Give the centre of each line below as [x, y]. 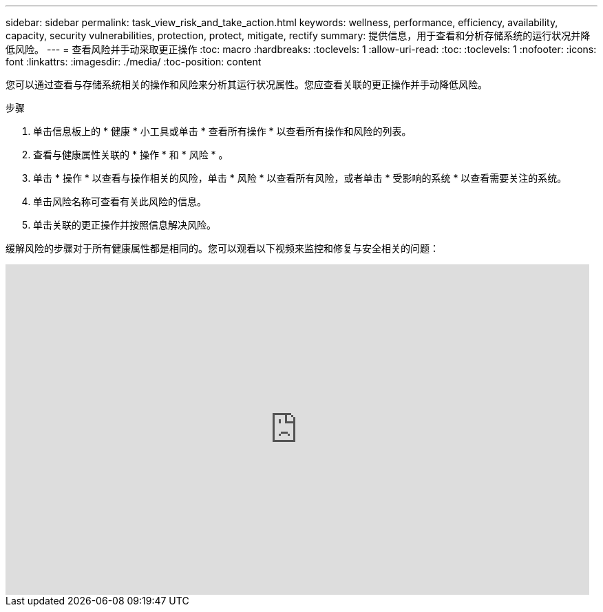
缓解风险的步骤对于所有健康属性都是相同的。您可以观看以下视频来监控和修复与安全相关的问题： [222, 248]
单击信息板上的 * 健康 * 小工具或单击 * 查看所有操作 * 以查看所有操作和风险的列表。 [222, 131]
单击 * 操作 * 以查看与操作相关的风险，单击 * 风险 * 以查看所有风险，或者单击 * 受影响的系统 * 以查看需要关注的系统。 [300, 178]
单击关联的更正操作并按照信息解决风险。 [125, 225]
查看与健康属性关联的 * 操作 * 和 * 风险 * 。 [131, 155]
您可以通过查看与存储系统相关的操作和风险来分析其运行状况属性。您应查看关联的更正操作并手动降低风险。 [246, 84]
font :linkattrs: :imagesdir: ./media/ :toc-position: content [134, 62]
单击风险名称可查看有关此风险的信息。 [120, 201]
